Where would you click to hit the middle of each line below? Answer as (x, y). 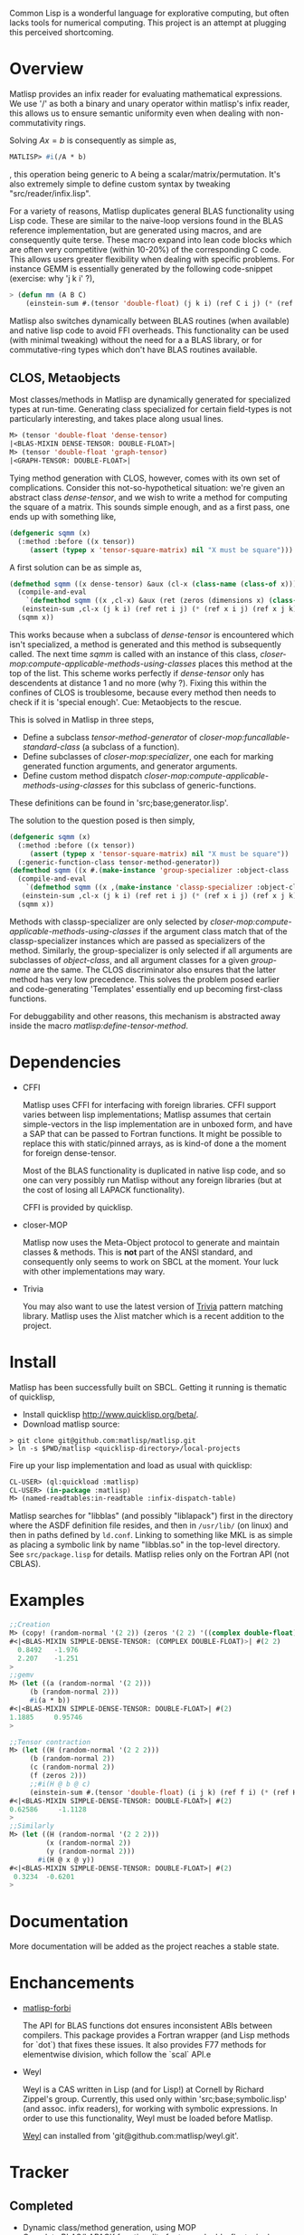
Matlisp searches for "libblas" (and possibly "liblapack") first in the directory (152, 1516)
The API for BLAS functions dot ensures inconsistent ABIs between (147, 2026)
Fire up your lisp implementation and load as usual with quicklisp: (131, 1465)
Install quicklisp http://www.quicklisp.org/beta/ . (110, 1414)
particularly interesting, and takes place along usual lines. (117, 419)
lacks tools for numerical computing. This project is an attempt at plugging (148, 23)
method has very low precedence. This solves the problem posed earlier (145, 979)
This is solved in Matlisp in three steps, (82, 720)
